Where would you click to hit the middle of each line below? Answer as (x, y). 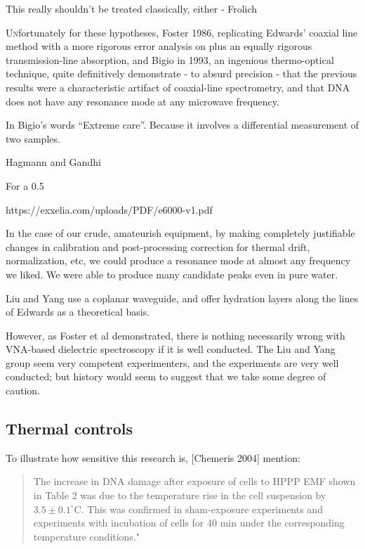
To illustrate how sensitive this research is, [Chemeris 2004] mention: (153, 457)
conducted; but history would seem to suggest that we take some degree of (166, 376)
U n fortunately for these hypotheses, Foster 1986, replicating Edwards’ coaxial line (182, 32)
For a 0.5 (25, 185)
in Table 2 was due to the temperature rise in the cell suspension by (180, 495)
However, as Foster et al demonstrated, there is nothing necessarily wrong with (175, 335)
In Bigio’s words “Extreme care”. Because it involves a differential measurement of (182, 125)
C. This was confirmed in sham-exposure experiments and (198, 509)
